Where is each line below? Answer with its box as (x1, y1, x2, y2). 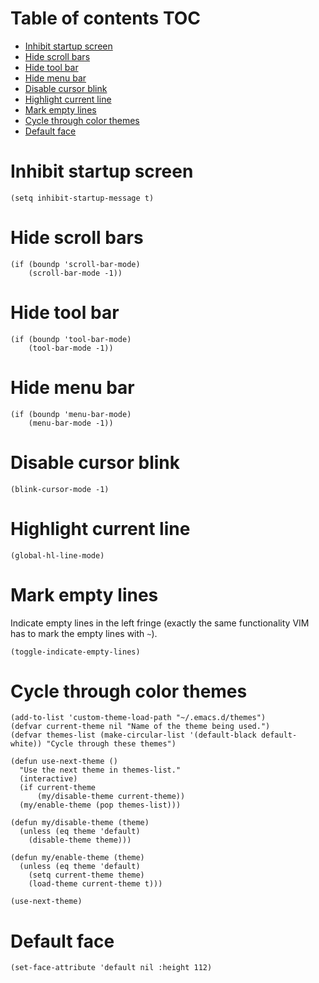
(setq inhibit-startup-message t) (10, 193, 155, 203)
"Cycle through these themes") (46, 739, 177, 749)
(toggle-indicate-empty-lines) (10, 647, 141, 657)
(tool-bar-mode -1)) (28, 343, 114, 353)
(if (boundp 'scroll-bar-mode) (10, 259, 141, 269)
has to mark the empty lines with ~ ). (10, 627, 158, 639)
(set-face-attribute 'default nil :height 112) (10, 963, 213, 973)
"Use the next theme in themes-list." (19, 765, 182, 776)
